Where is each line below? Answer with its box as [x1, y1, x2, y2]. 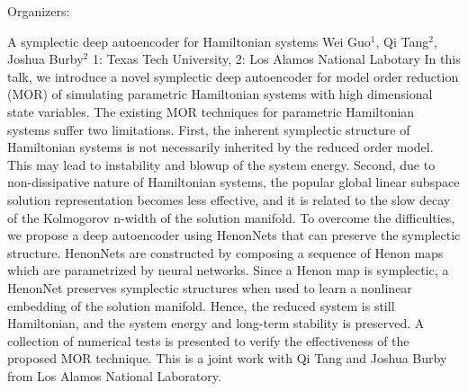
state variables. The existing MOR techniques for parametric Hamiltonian [7, 102, 415, 120]
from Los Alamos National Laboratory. [7, 366, 221, 385]
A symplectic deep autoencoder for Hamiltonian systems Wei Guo [7, 31, 371, 50]
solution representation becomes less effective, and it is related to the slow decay [7, 190, 451, 209]
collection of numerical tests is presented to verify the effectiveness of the [7, 331, 409, 350]
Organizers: [7, 2, 70, 20]
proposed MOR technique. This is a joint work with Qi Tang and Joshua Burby [7, 349, 447, 368]
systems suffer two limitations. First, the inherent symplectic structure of [7, 120, 410, 138]
